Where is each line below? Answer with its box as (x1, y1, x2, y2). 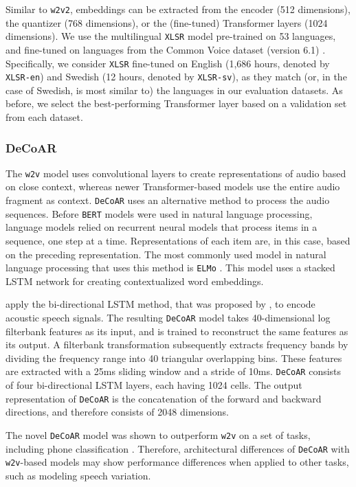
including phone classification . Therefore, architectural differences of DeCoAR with (5, 441, 350, 455)
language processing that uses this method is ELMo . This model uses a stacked (5, 260, 335, 275)
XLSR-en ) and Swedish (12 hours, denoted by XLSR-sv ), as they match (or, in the (5, 69, 347, 84)
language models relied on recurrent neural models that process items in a (5, 220, 318, 234)
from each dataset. (5, 110, 83, 124)
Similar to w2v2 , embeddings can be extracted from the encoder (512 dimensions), (5, 2, 351, 16)
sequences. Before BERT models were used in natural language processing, (5, 206, 313, 220)
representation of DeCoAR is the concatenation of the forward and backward (5, 391, 322, 405)
